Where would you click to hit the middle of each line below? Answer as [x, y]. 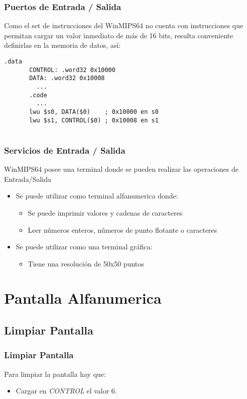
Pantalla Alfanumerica [83, 298]
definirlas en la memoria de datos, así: [63, 45]
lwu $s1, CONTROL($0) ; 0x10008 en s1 [94, 120]
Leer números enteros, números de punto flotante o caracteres [122, 229]
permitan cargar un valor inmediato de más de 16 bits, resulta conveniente [119, 35]
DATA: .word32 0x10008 [67, 78]
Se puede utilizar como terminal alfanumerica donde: [97, 196]
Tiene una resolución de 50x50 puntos [86, 263]
